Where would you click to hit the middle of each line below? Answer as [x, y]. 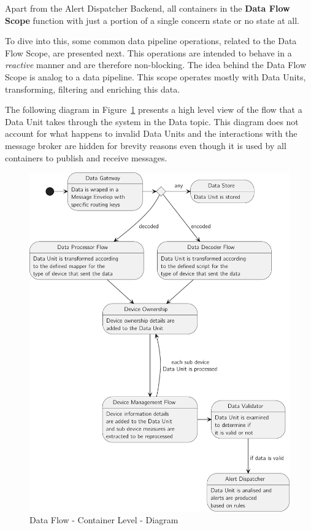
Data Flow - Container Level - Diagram [104, 520]
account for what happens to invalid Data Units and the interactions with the [151, 133]
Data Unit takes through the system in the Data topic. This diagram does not [152, 121]
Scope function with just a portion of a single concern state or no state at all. [152, 20]
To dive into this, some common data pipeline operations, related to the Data [151, 41]
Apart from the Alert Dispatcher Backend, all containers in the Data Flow [148, 8]
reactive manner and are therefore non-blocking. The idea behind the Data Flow [156, 65]
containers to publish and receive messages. [86, 157]
